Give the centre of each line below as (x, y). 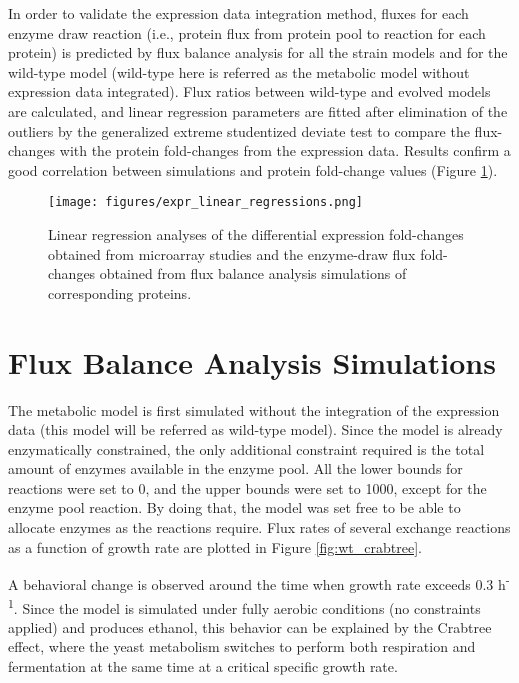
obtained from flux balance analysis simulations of (253, 273)
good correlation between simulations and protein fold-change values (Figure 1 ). (253, 169)
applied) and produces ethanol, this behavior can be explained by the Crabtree (250, 626)
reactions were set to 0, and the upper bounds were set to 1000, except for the (247, 487)
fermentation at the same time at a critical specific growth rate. (203, 665)
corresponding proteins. (120, 292)
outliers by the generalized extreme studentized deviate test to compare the (239, 130)
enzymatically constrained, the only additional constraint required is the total (246, 448)
